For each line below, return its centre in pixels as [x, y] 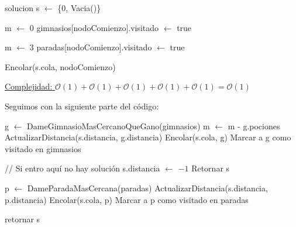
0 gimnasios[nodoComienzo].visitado [94, 27]
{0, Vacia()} [79, 8]
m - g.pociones [254, 125]
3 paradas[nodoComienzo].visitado [91, 47]
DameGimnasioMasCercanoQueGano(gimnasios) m [118, 125]
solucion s [22, 8]
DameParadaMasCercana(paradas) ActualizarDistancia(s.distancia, [147, 188]
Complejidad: [29, 86]
